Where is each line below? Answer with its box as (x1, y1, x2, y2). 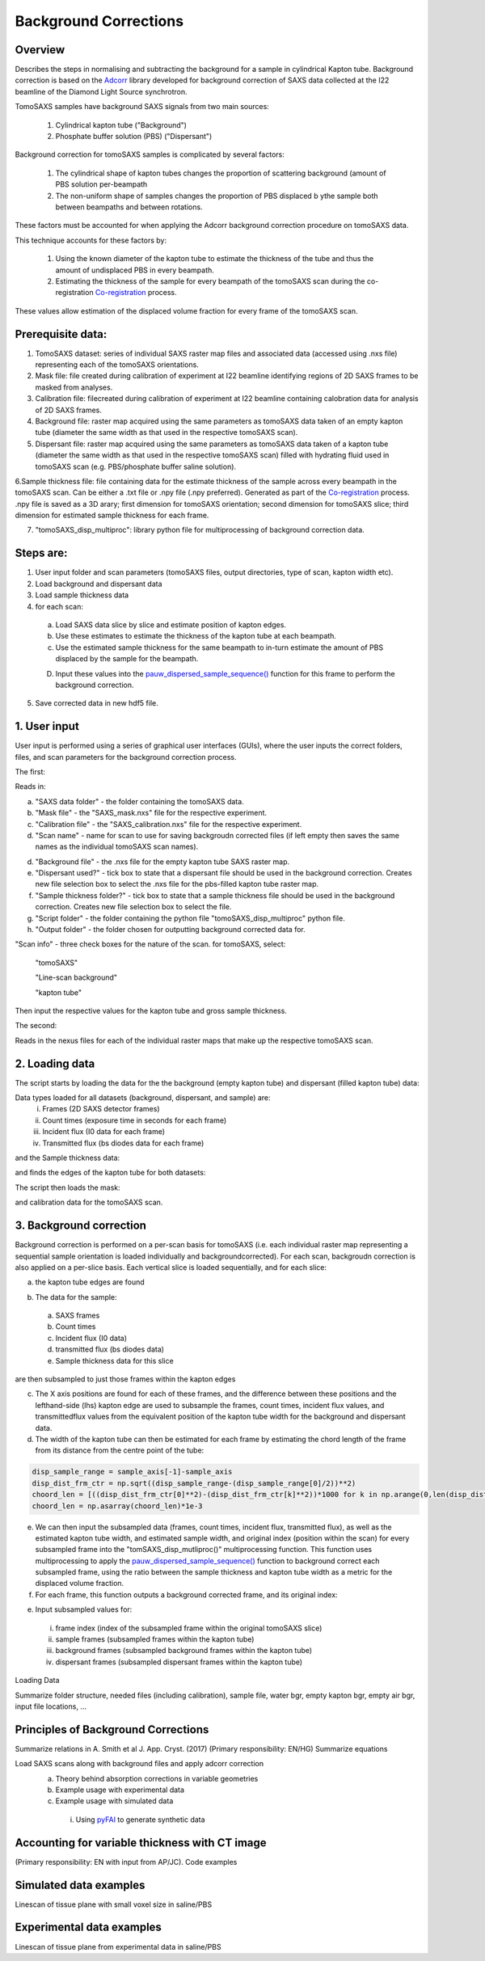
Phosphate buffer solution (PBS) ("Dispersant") (55, 132, 213, 141)
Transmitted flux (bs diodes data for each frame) (42, 1138, 205, 1148)
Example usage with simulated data (55, 1796, 174, 1806)
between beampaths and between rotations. (55, 202, 203, 212)
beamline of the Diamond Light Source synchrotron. (15, 86, 188, 96)
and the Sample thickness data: (15, 1153, 120, 1163)
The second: (15, 1021, 57, 1031)
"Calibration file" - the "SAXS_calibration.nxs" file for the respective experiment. (35, 819, 302, 829)
